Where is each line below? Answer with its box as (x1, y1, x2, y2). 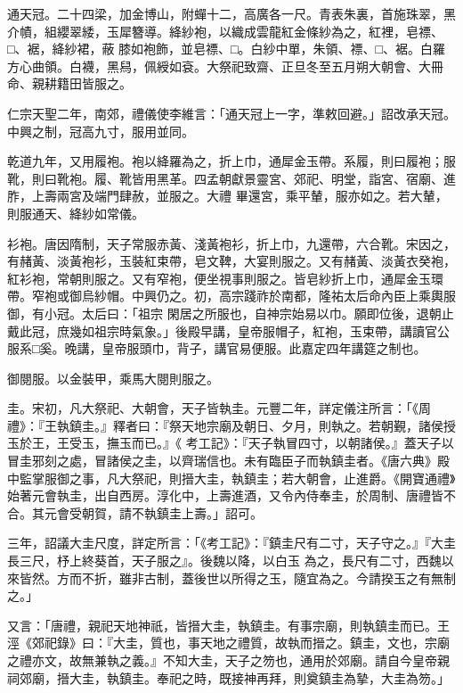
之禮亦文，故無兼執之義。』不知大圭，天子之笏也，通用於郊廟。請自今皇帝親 (7, 651, 450, 669)
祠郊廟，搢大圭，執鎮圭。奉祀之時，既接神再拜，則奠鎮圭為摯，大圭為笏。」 (7, 668, 450, 687)
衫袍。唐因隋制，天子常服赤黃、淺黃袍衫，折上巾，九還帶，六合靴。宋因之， (7, 234, 456, 252)
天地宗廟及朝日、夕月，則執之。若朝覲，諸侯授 (181, 416, 456, 434)
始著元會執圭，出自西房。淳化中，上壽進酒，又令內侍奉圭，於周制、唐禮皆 (7, 486, 443, 505)
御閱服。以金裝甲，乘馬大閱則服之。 (7, 368, 219, 387)
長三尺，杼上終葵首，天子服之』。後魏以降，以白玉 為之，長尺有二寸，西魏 (7, 551, 442, 570)
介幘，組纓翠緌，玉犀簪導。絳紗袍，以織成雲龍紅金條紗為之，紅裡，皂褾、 (7, 21, 443, 40)
